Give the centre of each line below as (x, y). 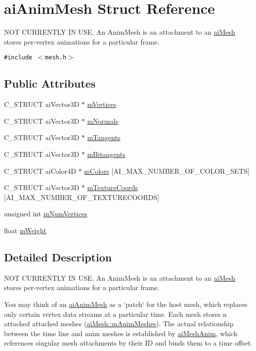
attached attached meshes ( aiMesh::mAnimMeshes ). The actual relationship (119, 324)
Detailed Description (58, 257)
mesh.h (56, 58)
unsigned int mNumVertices (46, 214)
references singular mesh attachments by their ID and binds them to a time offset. (128, 343)
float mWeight (25, 230)
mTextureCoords (112, 187)
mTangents (104, 137)
